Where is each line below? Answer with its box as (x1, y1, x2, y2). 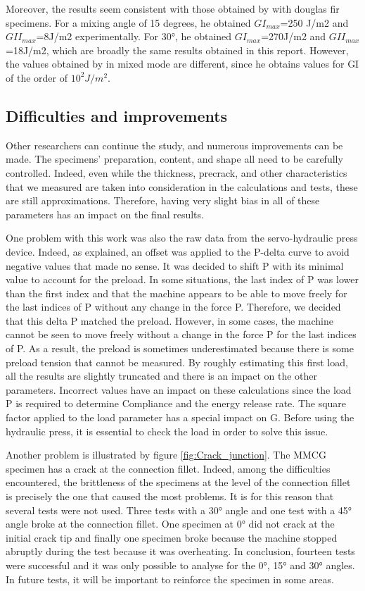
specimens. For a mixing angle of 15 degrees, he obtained (6, 15, 251, 30)
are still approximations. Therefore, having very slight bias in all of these (6, 193, 320, 208)
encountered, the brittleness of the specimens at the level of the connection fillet (6, 475, 351, 490)
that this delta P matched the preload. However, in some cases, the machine (6, 313, 334, 328)
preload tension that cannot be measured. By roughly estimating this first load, (6, 354, 348, 369)
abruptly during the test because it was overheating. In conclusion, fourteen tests (6, 544, 355, 559)
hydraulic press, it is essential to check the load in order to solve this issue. (6, 423, 328, 438)
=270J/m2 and (261, 29, 326, 44)
